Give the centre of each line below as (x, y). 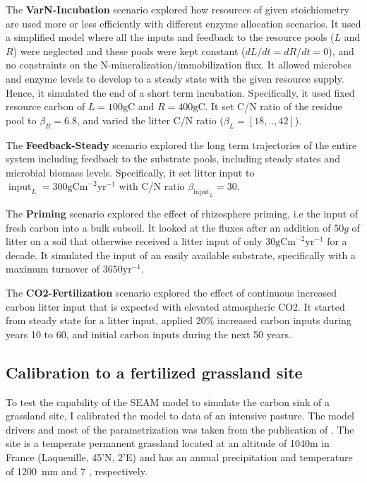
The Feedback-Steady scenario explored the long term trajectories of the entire (181, 144)
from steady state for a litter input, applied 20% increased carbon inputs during (179, 320)
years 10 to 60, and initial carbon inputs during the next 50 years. (149, 334)
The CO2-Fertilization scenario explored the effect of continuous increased (172, 293)
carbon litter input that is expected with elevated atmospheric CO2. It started (175, 306)
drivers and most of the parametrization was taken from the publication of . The (180, 429)
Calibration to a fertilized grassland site (154, 372)
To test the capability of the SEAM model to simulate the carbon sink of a (168, 401)
